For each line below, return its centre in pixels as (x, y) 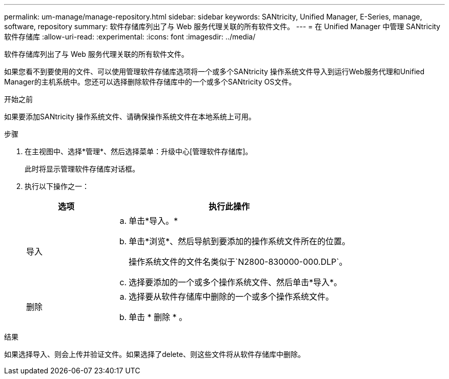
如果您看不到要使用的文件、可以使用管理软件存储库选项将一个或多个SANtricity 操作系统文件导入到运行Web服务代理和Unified (215, 71)
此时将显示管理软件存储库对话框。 (82, 169)
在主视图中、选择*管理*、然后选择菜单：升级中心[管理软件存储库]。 (139, 151)
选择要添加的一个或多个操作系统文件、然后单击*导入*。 (236, 282)
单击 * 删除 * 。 (158, 317)
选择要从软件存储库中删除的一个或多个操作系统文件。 (231, 297)
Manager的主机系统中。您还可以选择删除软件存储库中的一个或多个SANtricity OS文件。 (150, 82)
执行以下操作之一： (57, 186)
